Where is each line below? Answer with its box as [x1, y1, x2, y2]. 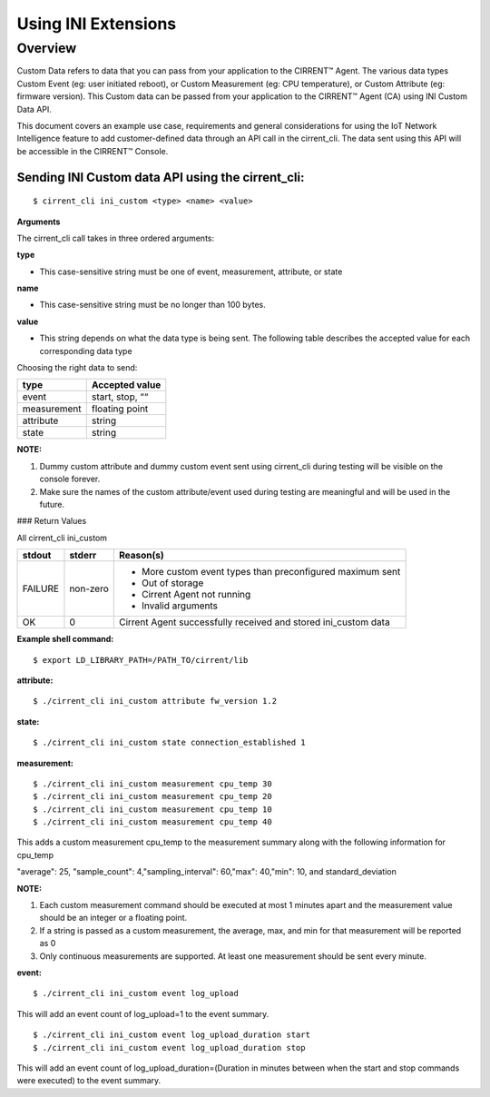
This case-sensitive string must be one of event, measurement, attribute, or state [39, 266, 343, 277]
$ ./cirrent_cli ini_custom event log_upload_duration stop [33, 1043, 306, 1053]
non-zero [69, 582, 109, 595]
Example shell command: [16, 634, 114, 645]
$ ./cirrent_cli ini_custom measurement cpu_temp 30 [33, 778, 272, 789]
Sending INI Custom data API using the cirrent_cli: [16, 169, 305, 185]
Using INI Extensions [16, 14, 177, 34]
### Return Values [16, 516, 87, 527]
